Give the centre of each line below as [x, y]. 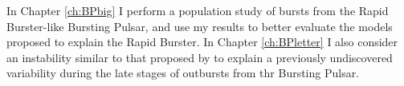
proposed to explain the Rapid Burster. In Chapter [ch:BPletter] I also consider [202, 42]
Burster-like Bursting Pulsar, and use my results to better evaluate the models [200, 26]
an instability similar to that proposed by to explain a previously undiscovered [200, 57]
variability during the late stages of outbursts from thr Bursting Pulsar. [183, 73]
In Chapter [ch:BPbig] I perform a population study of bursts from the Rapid [198, 10]
